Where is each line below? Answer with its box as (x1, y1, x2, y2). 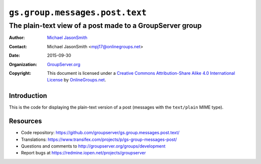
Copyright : (9, 70, 31, 76)
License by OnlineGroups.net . (47, 77, 106, 83)
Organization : (9, 61, 37, 67)
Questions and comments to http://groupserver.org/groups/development (21, 143, 166, 149)
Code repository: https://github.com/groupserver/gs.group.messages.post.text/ (21, 130, 180, 136)
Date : (9, 53, 20, 58)
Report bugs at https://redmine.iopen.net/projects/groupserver (21, 150, 146, 156)
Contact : (9, 43, 28, 49)
